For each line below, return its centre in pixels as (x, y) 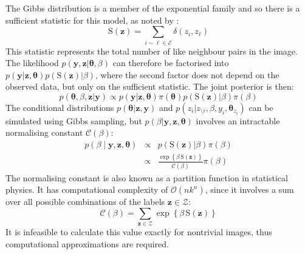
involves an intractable (238, 120)
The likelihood (32, 63)
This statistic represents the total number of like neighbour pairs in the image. (152, 51)
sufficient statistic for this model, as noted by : (92, 20)
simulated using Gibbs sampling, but (74, 120)
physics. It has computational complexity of (87, 189)
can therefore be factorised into (171, 63)
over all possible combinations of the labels (85, 202)
